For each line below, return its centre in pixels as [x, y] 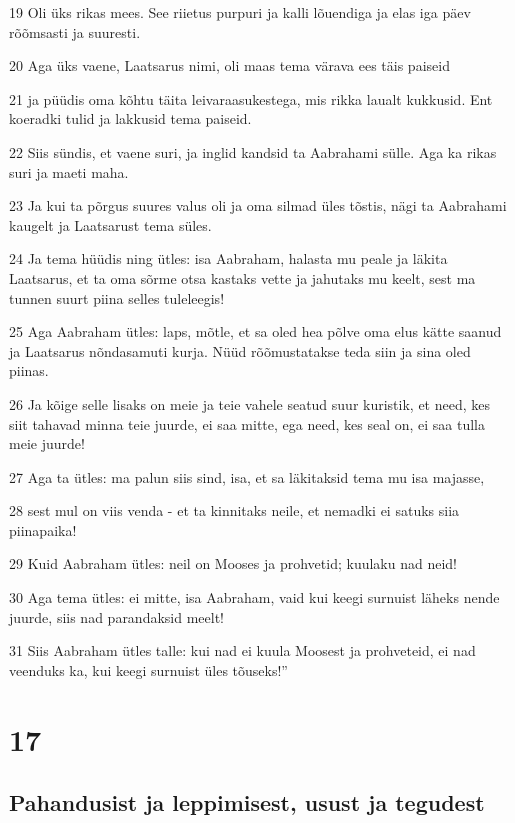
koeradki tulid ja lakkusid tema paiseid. [130, 118]
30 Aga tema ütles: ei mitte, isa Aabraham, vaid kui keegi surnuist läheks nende [254, 597]
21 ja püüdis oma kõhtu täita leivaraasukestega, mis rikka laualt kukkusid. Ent [251, 98]
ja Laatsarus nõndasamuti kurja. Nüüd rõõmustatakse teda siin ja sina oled [240, 350]
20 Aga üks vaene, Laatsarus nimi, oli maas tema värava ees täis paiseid [229, 65]
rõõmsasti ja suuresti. [75, 31]
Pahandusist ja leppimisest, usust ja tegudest [247, 802]
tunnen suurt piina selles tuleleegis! [117, 297]
